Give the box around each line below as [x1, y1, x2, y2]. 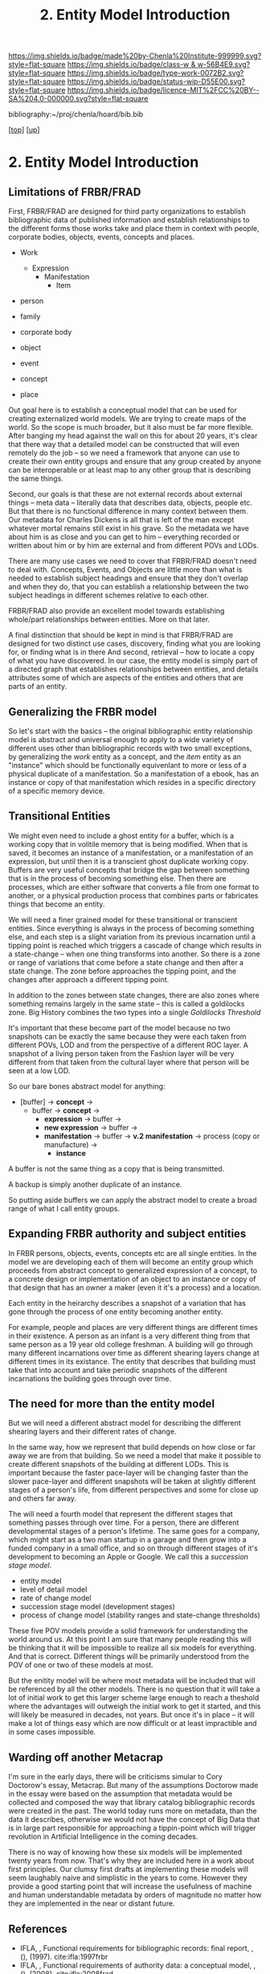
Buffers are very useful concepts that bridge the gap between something [8, 865, 250, 874]
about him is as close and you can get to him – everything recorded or [8, 532, 240, 542]
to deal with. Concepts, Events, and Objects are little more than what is [8, 565, 243, 575]
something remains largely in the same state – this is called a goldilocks [8, 998, 245, 1008]
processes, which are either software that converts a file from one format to [8, 882, 260, 891]
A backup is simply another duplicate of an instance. [8, 1179, 182, 1189]
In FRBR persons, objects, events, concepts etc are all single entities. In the [8, 1248, 257, 1257]
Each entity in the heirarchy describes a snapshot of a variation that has [8, 1298, 247, 1307]
